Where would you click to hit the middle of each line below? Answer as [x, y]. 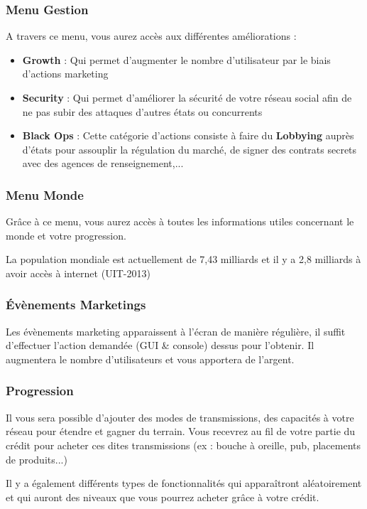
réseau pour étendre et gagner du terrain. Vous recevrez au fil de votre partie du [181, 431]
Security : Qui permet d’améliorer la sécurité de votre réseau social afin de [187, 97]
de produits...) [37, 459]
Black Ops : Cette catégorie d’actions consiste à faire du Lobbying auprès [188, 135]
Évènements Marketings [76, 305]
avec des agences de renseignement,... [103, 163]
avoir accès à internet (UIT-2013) [78, 273]
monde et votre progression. [66, 235]
